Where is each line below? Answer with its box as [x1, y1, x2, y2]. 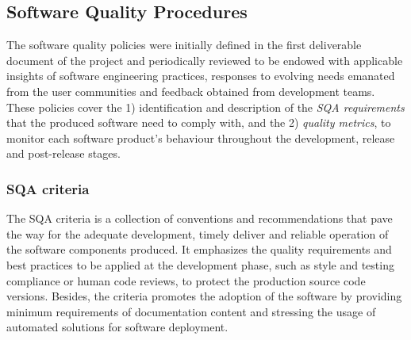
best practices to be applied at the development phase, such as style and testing [6, 256, 394, 273]
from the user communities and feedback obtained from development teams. [6, 82, 375, 99]
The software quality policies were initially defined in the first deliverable [6, 36, 362, 53]
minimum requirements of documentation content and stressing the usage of [6, 303, 376, 319]
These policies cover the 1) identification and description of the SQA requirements [6, 98, 405, 115]
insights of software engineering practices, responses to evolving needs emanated [6, 67, 395, 84]
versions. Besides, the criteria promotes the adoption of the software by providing [6, 288, 402, 304]
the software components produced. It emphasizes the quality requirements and [6, 241, 392, 258]
